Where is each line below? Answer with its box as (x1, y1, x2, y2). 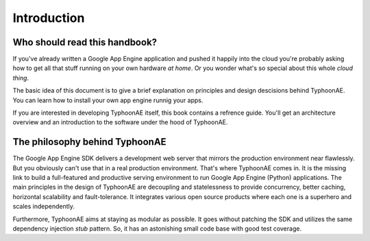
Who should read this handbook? (12, 36, 158, 48)
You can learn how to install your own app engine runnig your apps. (12, 96, 203, 104)
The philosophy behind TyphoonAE (12, 136, 167, 148)
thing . (12, 73, 29, 82)
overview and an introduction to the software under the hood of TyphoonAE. (12, 118, 228, 126)
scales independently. (12, 203, 75, 211)
